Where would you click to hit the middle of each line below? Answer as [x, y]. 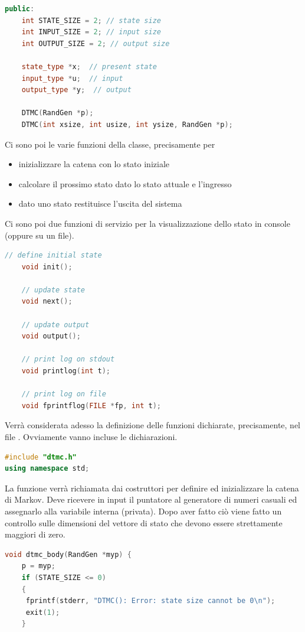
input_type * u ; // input [72, 78]
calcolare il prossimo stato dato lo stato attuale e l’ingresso [125, 183]
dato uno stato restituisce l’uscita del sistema [100, 203]
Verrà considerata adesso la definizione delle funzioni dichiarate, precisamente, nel [153, 425]
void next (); [47, 302]
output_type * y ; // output [76, 90]
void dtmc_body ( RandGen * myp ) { [68, 554]
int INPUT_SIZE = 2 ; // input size [91, 32]
